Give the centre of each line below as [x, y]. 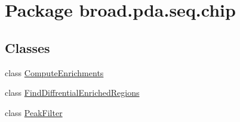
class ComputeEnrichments [54, 72]
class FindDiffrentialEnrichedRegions [72, 93]
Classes [27, 47]
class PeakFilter [34, 112]
